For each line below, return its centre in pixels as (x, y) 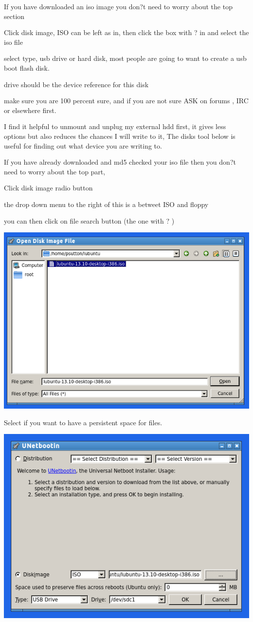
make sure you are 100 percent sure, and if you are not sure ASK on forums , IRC (126, 101)
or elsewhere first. (30, 110)
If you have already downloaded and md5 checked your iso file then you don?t (120, 162)
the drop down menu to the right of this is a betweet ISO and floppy (106, 204)
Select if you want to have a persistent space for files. (83, 422)
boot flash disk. (27, 67)
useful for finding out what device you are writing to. (83, 145)
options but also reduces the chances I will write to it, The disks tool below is (120, 136)
